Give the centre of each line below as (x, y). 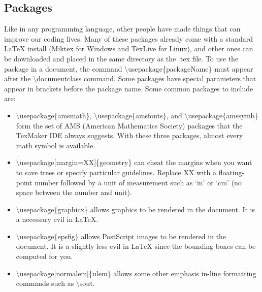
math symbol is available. (56, 145)
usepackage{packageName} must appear (191, 68)
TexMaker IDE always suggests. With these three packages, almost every (129, 135)
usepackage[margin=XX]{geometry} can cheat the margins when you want (136, 162)
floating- (232, 172)
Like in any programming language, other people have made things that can (122, 29)
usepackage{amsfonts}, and (140, 115)
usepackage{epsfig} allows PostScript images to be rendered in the (123, 236)
